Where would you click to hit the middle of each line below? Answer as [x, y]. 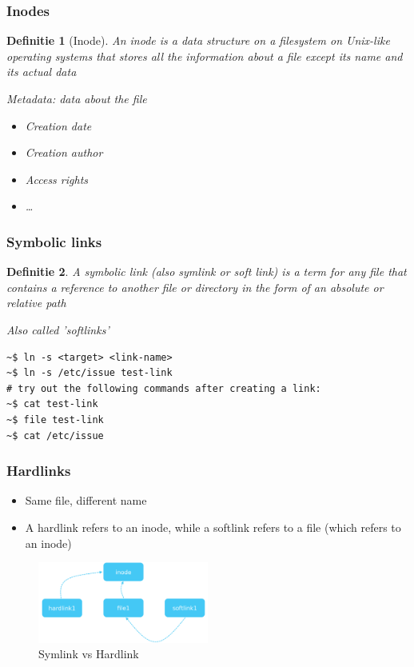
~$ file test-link [55, 419]
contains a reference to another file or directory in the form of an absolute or [195, 287]
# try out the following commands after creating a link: [164, 388]
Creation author [64, 152]
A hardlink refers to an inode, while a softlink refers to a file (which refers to [213, 527]
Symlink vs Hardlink [89, 654]
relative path [36, 303]
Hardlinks [39, 471]
